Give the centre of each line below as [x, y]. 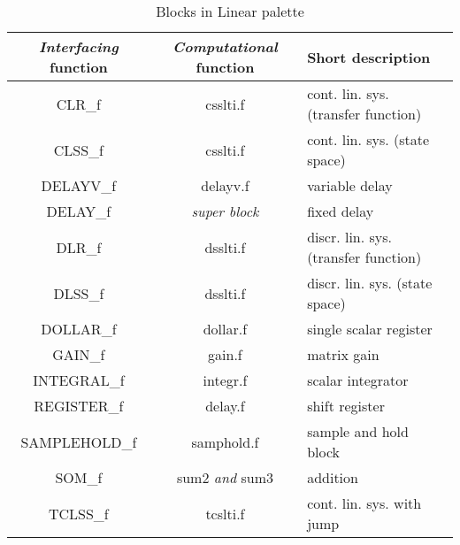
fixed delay [341, 211]
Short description [369, 57]
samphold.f [225, 441]
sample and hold [358, 431]
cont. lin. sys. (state [368, 139]
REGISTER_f [79, 406]
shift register [346, 406]
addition [333, 477]
